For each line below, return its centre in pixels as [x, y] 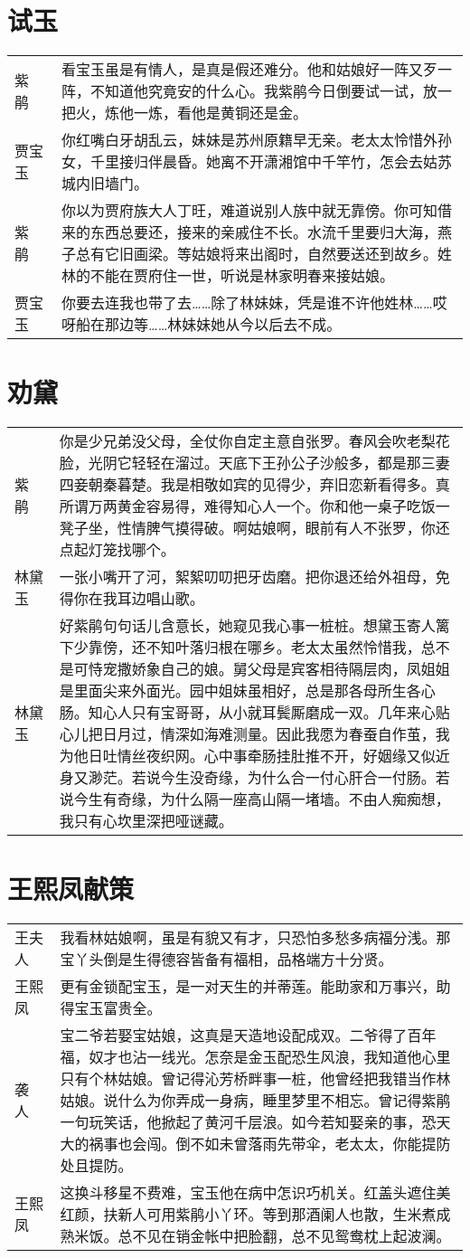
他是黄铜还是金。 [249, 113]
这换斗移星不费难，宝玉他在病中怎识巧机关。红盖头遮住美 [255, 1193]
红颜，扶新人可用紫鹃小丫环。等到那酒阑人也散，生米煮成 [255, 1215]
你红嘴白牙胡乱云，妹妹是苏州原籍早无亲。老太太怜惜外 [249, 140]
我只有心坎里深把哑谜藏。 [146, 821]
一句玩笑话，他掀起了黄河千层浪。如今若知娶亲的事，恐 [248, 1122]
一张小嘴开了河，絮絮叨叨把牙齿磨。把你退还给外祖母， [247, 577]
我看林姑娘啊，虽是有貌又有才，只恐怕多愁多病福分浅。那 [255, 938]
